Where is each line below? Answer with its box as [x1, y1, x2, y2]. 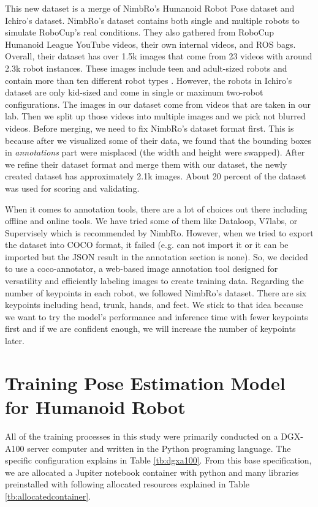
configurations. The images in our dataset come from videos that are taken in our [5, 97, 311, 110]
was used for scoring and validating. [5, 181, 140, 194]
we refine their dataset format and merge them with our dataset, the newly [5, 157, 287, 170]
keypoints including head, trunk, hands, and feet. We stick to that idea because [5, 298, 303, 311]
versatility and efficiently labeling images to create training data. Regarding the [5, 274, 304, 287]
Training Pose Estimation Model [5, 370, 286, 395]
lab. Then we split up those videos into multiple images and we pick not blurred [5, 110, 306, 122]
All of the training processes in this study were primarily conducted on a [5, 429, 278, 442]
